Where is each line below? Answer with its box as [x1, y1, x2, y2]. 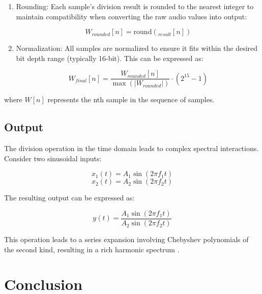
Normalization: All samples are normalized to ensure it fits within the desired [16, 43, 258, 53]
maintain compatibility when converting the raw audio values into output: [16, 11, 247, 21]
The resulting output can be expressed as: [4, 192, 135, 203]
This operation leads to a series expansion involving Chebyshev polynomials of [4, 234, 249, 245]
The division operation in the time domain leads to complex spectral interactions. [4, 143, 259, 154]
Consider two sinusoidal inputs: [4, 153, 102, 163]
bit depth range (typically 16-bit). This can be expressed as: [16, 52, 203, 63]
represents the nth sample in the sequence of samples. [47, 94, 215, 105]
